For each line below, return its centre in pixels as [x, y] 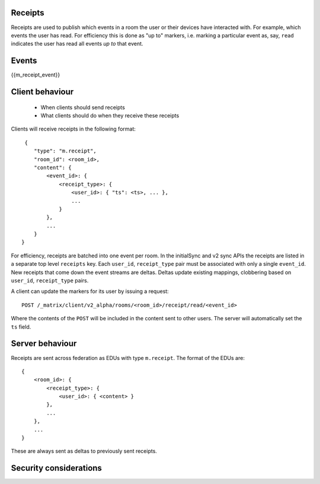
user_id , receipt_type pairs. [50, 281]
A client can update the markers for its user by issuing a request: [90, 291]
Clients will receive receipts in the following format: [73, 129]
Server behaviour [44, 344]
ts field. [21, 327]
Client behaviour [42, 92]
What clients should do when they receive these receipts [110, 115]
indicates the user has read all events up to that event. [77, 44]
